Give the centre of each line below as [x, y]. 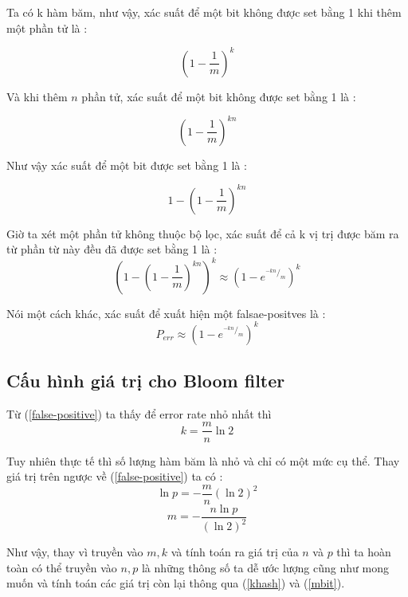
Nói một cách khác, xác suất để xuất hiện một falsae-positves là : [166, 313]
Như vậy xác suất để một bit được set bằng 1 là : [127, 165]
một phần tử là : [47, 27]
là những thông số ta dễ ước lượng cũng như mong [265, 567]
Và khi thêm [37, 96]
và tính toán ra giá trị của [235, 552]
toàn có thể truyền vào [62, 567]
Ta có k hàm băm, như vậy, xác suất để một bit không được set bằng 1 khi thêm [204, 12]
